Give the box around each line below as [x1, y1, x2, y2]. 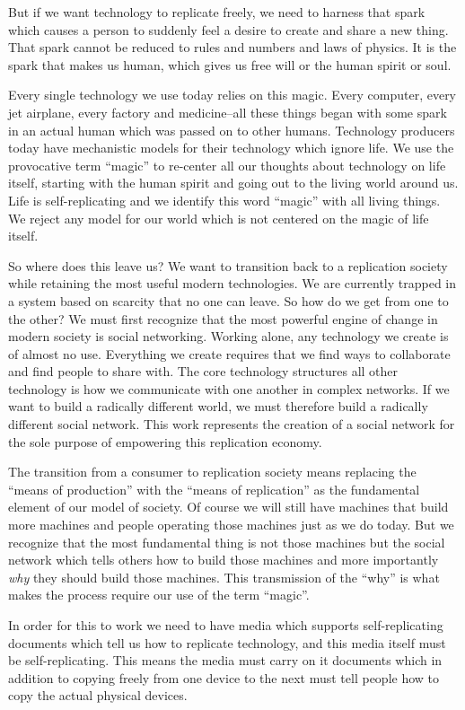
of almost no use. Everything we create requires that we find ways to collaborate [8, 344, 451, 363]
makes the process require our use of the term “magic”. [8, 585, 310, 604]
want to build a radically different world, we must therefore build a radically [8, 397, 428, 416]
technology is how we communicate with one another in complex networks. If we [8, 379, 450, 398]
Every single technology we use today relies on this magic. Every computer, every [8, 85, 457, 104]
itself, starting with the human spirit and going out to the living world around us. [8, 173, 459, 192]
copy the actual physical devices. [8, 686, 188, 705]
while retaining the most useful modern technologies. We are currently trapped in [8, 274, 457, 293]
